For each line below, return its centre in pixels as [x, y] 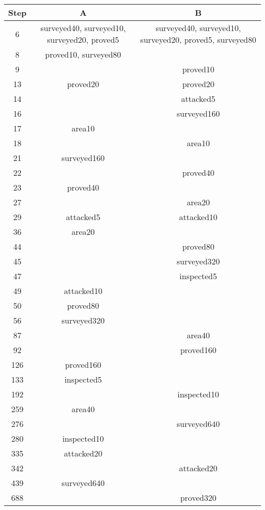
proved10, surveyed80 [83, 54]
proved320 [198, 498]
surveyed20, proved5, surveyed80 [198, 39]
